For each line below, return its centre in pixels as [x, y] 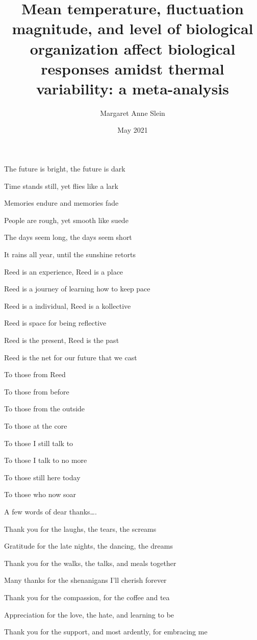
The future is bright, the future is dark [65, 169]
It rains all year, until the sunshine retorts [70, 254]
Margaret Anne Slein [133, 113]
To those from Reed [35, 374]
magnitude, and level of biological [133, 28]
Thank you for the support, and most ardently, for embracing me [106, 632]
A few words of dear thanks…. [50, 511]
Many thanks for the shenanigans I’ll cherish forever [85, 580]
